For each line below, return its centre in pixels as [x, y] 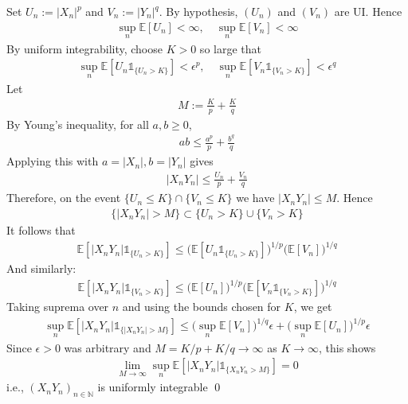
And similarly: [41, 268]
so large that [230, 48]
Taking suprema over [58, 307]
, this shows [347, 347]
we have [255, 198]
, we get [313, 307]
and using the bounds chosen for [202, 307]
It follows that [41, 229]
